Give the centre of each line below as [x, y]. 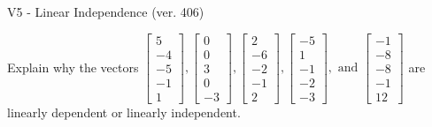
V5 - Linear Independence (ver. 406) [106, 11]
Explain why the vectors [73, 67]
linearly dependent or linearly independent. [124, 112]
